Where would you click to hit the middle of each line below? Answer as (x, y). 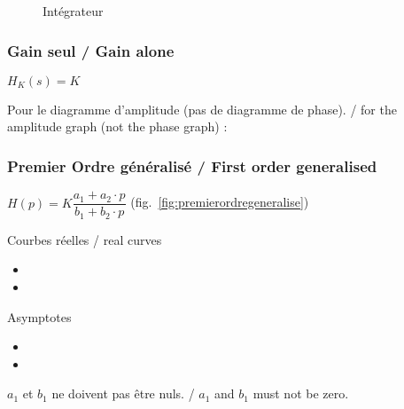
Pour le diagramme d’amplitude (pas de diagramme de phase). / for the (202, 109)
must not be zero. (301, 393)
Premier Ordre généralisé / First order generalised (192, 165)
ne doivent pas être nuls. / (123, 393)
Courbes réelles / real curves (85, 239)
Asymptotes (39, 316)
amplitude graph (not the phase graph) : (117, 126)
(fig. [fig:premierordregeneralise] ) (220, 202)
